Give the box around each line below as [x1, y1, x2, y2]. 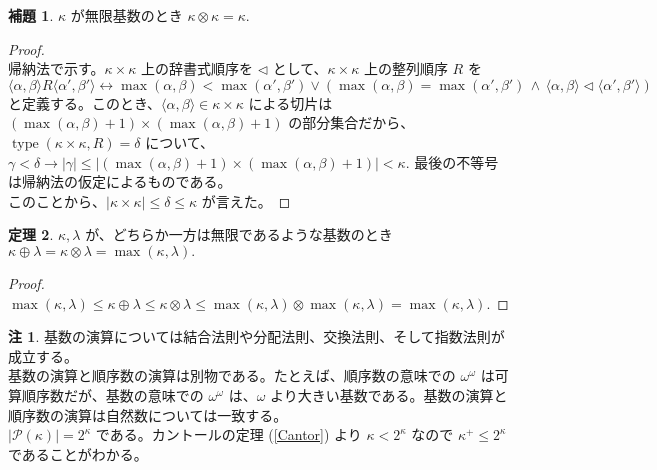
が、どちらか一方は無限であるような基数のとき [85, 224, 393, 245]
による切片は [248, 92, 333, 113]
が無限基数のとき [70, 5, 183, 25]
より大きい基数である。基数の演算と [270, 384, 508, 405]
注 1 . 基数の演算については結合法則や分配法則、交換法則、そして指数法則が [8, 326, 505, 347]
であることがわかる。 [8, 443, 148, 464]
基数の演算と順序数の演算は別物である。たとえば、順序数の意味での [8, 365, 456, 386]
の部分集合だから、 [288, 112, 415, 133]
